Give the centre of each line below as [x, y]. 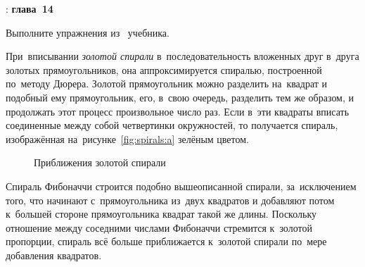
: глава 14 [30, 8]
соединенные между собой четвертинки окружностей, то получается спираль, [172, 125]
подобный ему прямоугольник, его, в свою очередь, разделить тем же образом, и [180, 97]
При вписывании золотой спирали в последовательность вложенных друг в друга [182, 56]
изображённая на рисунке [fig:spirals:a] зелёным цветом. [127, 138]
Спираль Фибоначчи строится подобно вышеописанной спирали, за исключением [181, 186]
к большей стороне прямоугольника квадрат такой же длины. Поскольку [161, 214]
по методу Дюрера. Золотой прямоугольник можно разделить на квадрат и [167, 83]
